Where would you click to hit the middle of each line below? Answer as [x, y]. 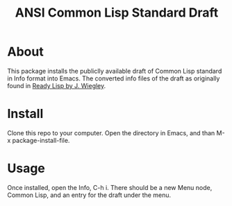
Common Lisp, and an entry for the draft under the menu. [89, 195]
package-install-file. [41, 140]
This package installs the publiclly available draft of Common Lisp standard [115, 71]
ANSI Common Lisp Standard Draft [117, 13]
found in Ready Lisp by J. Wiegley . [57, 85]
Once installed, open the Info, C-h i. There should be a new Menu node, [110, 187]
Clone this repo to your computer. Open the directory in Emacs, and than [111, 132]
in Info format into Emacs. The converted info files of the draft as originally [114, 78]
